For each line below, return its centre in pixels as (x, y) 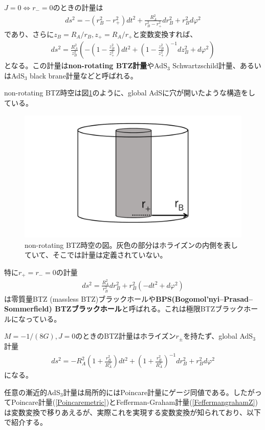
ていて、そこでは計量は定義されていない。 (96, 255)
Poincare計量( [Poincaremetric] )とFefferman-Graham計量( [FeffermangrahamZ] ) (134, 402)
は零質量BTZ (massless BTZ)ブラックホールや (80, 298)
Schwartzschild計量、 (206, 65)
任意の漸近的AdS (32, 392)
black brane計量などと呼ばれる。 (84, 75)
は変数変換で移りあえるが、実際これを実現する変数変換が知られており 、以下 (132, 412)
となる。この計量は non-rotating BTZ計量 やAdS (86, 65)
